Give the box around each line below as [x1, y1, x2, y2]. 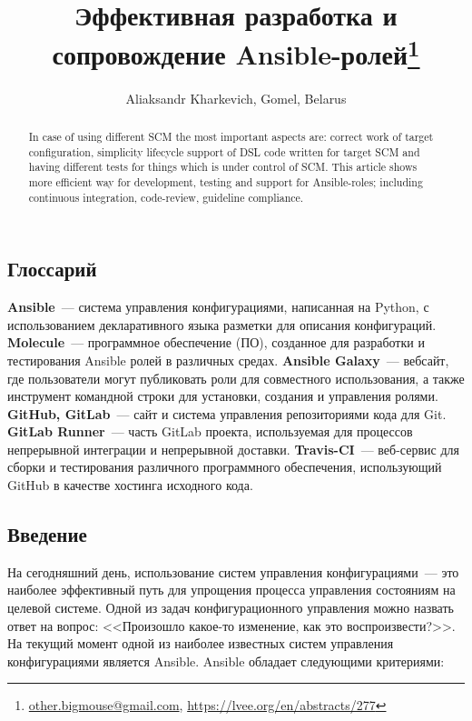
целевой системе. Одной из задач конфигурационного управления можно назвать [7, 598, 454, 617]
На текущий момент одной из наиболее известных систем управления [7, 634, 394, 653]
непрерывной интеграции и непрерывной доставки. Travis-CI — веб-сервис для [7, 439, 459, 458]
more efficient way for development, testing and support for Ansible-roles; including [28, 175, 423, 189]
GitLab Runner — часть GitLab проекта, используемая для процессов [7, 422, 413, 441]
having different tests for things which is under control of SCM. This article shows [28, 159, 418, 175]
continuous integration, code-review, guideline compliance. [28, 189, 304, 205]
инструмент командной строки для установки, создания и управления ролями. [7, 386, 438, 406]
